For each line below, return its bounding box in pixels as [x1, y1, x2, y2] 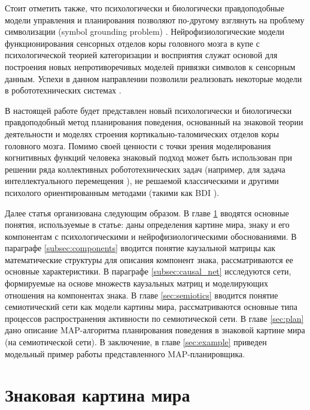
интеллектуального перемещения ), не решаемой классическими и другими [5, 174, 279, 187]
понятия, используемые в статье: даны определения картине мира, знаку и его [5, 218, 290, 231]
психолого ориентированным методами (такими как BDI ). [5, 186, 220, 198]
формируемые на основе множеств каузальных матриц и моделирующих [5, 277, 269, 290]
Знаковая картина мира [5, 382, 190, 407]
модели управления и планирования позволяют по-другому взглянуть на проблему [5, 13, 305, 26]
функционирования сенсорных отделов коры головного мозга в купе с [5, 37, 260, 49]
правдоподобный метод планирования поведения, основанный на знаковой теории [5, 116, 303, 128]
